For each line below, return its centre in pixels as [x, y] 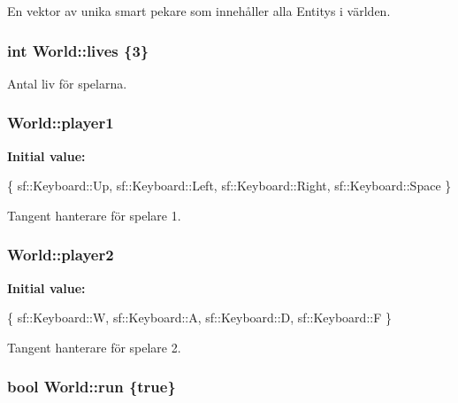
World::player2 [61, 255]
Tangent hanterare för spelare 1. [94, 215]
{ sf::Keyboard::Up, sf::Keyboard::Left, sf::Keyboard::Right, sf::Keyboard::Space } [229, 186]
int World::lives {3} [78, 50]
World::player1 [61, 123]
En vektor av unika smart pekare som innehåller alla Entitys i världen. [199, 11]
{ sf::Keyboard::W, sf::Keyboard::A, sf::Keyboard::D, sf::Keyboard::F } [199, 318]
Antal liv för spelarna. [67, 83]
